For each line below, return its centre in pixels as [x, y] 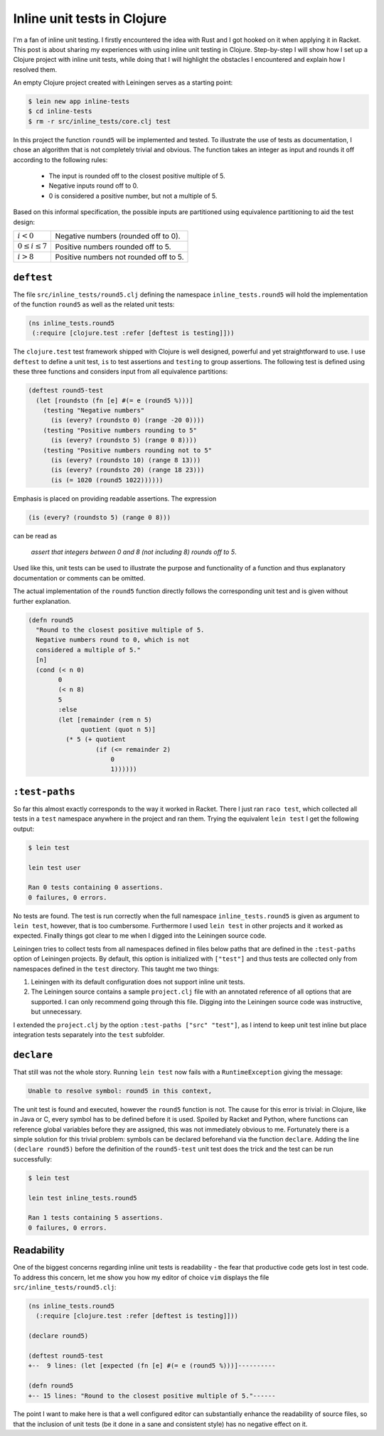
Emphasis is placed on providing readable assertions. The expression [115, 499]
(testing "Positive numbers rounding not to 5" [128, 450]
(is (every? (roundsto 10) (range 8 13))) [126, 460]
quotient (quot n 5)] [118, 729]
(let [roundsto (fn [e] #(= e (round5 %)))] [114, 400]
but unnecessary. [56, 1012]
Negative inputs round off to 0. [94, 186]
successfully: [33, 1159]
